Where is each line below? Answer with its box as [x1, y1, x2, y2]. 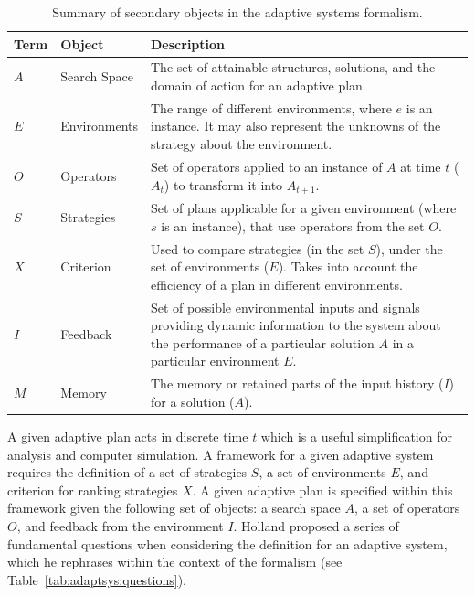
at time [400, 156, 441, 176]
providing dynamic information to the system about [151, 315, 441, 335]
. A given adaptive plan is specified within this [192, 480, 453, 499]
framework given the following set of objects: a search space [7, 498, 341, 517]
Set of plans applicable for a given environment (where [151, 198, 457, 218]
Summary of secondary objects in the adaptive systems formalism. [52, 3, 423, 21]
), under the [375, 239, 443, 258]
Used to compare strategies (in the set [151, 239, 364, 258]
